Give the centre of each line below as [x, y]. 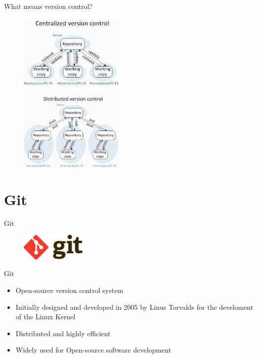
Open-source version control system [69, 290]
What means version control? [48, 6]
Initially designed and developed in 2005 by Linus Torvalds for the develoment [134, 307]
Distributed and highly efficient [63, 333]
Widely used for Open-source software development [93, 350]
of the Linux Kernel [46, 317]
